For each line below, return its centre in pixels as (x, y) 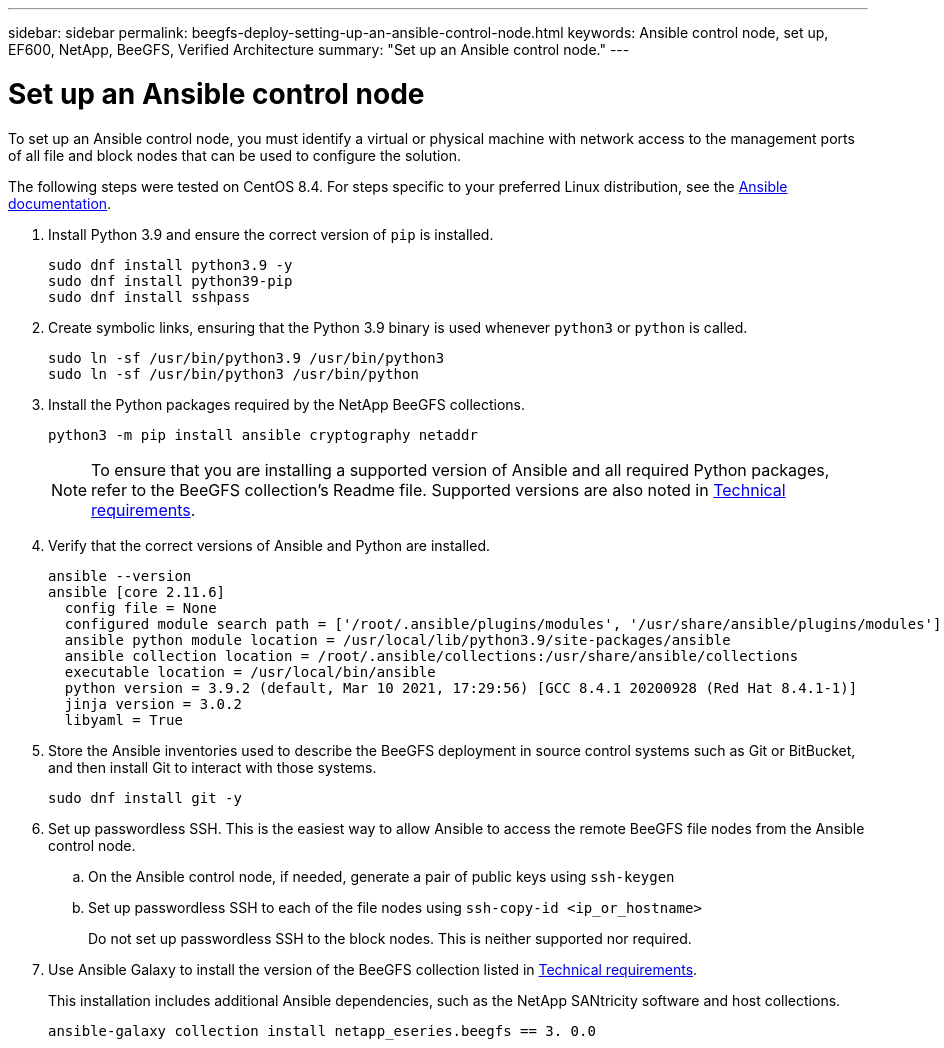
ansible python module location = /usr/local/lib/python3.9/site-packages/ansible (397, 639)
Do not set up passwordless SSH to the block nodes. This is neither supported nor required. (390, 938)
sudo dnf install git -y (145, 797)
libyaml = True (123, 719)
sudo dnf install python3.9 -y (170, 264)
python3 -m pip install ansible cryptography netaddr (263, 434)
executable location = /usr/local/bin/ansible (250, 671)
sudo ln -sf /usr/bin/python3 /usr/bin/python (233, 373)
